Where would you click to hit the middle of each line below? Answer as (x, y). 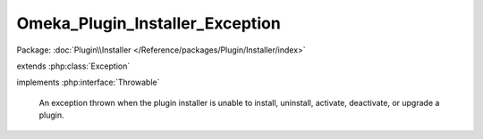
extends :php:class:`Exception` (73, 66)
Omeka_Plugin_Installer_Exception (148, 23)
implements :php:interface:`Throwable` (88, 82)
